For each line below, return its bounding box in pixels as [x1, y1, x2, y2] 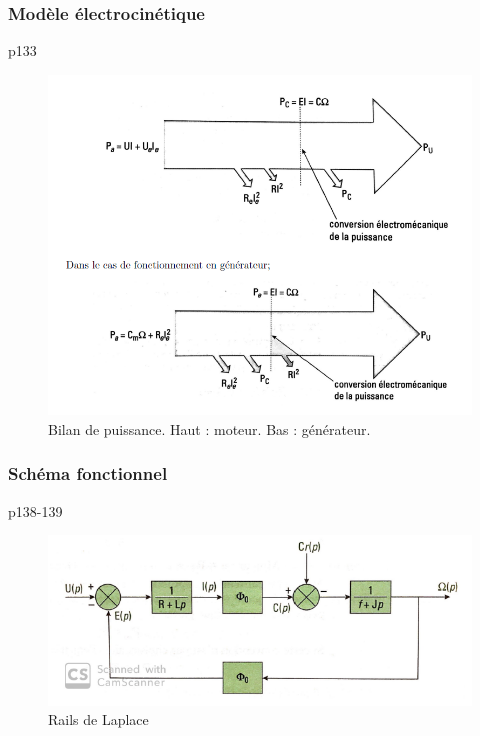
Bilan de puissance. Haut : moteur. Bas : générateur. [48, 418, 371, 439]
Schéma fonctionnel [8, 461, 168, 486]
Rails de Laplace [48, 709, 149, 730]
